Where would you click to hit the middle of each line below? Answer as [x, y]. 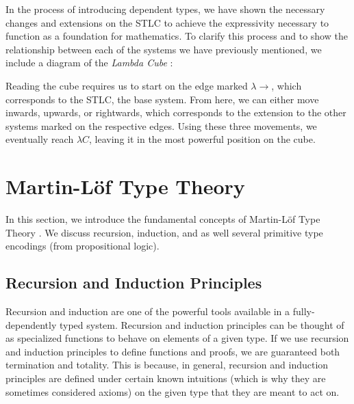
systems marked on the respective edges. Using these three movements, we [161, 125]
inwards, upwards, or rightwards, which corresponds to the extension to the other [176, 112]
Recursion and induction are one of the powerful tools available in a [148, 311]
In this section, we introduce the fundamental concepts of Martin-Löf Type [163, 219]
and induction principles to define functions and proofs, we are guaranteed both [173, 351]
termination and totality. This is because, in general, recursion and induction [167, 365]
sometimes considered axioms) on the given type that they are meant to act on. [173, 391]
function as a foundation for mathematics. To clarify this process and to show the [177, 36]
